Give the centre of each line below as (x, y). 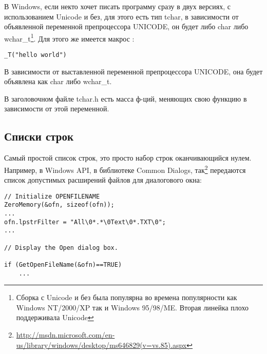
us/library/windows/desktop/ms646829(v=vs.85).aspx (101, 345)
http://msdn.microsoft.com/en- (65, 335)
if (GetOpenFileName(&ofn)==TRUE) (63, 264)
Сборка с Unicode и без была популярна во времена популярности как (127, 297)
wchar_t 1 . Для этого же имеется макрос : (69, 37)
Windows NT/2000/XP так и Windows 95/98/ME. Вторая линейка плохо (132, 307)
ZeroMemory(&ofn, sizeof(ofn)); (59, 205)
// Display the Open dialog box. (61, 248)
